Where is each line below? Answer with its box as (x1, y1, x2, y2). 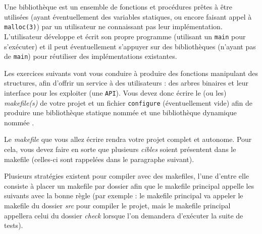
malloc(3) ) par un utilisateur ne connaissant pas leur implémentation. (4, 21, 223, 32)
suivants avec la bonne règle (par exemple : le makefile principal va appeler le (4, 190, 243, 201)
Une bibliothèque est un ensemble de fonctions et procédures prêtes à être (4, 2, 233, 12)
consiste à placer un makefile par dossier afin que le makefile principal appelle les (4, 180, 254, 191)
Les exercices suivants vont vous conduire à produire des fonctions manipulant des (4, 67, 258, 78)
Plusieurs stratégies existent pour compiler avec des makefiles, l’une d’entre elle (4, 171, 249, 181)
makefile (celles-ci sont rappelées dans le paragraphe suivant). (4, 153, 194, 164)
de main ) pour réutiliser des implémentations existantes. (4, 51, 177, 61)
